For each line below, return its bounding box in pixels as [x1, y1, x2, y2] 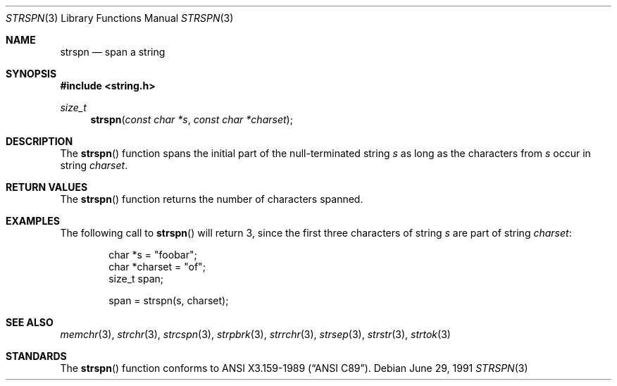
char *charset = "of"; [108, 261, 206, 273]
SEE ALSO [6, 316, 54, 328]
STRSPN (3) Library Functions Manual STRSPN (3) [6, 12, 234, 24]
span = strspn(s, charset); [108, 294, 229, 306]
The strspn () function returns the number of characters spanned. [60, 193, 363, 205]
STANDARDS [6, 350, 67, 362]
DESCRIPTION [6, 135, 73, 147]
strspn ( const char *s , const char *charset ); [90, 113, 293, 125]
